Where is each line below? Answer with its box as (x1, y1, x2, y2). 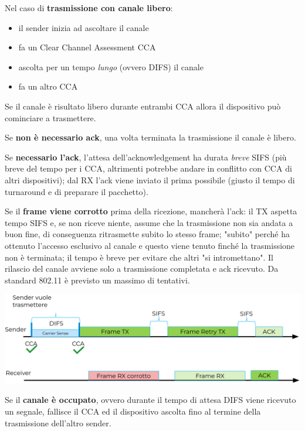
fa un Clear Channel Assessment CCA (18, 41, 156, 53)
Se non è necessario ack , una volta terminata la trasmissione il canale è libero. (5, 131, 296, 143)
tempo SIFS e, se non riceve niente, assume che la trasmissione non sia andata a (5, 216, 293, 228)
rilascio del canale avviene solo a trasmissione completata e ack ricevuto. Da (5, 262, 279, 275)
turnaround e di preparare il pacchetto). (5, 185, 148, 197)
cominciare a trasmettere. (5, 111, 96, 124)
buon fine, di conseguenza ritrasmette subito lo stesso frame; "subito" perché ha (5, 228, 290, 240)
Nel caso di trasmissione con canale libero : (5, 2, 173, 13)
